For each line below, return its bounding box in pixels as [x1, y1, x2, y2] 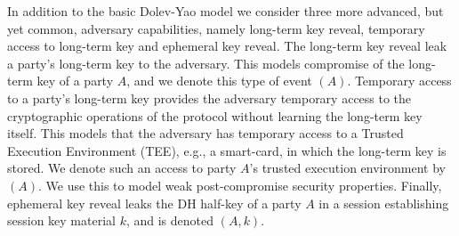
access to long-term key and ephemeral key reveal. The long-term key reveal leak [7, 37, 447, 55]
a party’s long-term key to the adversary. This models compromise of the [7, 53, 405, 72]
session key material [7, 211, 116, 230]
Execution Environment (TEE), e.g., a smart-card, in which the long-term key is [7, 141, 447, 159]
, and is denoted [125, 211, 214, 230]
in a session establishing [318, 193, 449, 212]
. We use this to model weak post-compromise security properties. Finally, [37, 175, 442, 194]
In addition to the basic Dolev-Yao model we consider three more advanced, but [7, 2, 444, 20]
